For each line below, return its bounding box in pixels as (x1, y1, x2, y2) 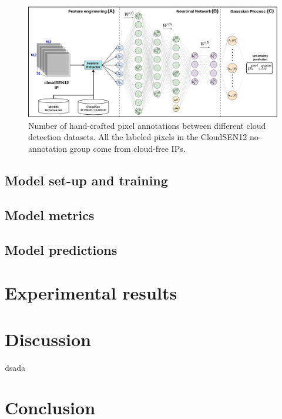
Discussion (5, 327, 91, 351)
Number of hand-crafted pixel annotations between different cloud (28, 119, 266, 131)
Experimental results (5, 281, 177, 305)
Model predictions (5, 240, 117, 258)
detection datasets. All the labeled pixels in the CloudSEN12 (28, 131, 247, 143)
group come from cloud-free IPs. (69, 142, 186, 155)
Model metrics (5, 205, 95, 224)
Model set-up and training (5, 171, 168, 189)
